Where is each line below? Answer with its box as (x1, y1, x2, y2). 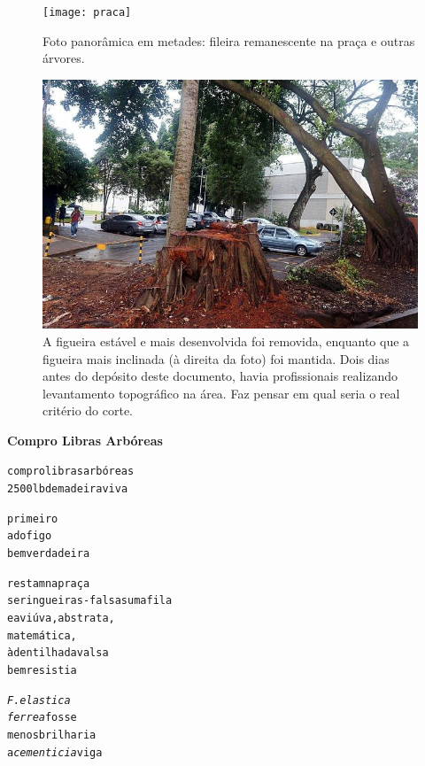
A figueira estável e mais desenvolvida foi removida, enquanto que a (42, 331, 410, 350)
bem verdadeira (7, 547, 90, 561)
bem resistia (7, 664, 77, 677)
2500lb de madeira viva (7, 483, 128, 496)
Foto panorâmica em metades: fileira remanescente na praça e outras (42, 31, 415, 50)
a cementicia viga (7, 746, 103, 759)
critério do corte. (42, 401, 134, 420)
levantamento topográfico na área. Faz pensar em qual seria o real (42, 383, 400, 402)
